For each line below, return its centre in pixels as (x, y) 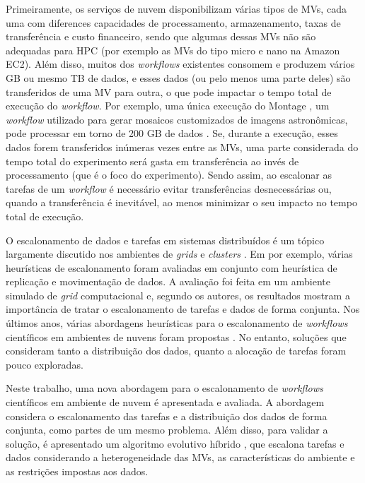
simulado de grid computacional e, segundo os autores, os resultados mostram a (178, 295)
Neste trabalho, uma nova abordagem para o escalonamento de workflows (164, 388)
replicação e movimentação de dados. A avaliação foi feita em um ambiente (168, 281)
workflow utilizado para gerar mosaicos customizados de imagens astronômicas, (177, 119)
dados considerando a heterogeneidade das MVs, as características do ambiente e (180, 457)
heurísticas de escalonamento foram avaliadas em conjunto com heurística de (172, 267)
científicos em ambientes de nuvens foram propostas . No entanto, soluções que (176, 336)
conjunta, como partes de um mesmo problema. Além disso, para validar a (167, 430)
